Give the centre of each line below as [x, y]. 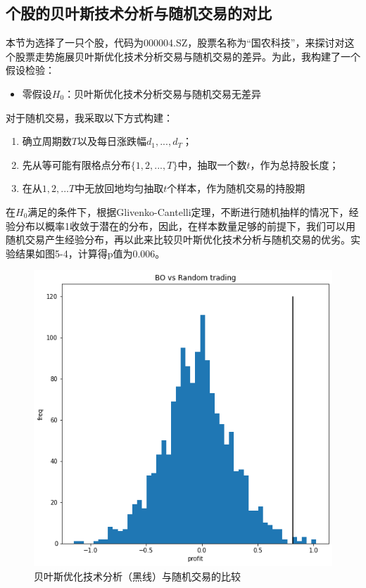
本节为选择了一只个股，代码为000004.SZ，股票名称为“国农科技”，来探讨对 [175, 43]
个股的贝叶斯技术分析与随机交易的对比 [139, 13]
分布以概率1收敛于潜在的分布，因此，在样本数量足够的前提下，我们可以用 [185, 225]
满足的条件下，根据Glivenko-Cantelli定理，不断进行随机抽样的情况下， [188, 211]
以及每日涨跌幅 [112, 141]
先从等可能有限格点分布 [76, 164]
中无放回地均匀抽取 [119, 188]
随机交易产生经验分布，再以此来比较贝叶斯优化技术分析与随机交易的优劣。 [178, 239]
